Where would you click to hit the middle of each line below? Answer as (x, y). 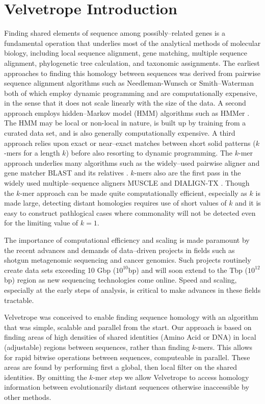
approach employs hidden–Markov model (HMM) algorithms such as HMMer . (127, 112)
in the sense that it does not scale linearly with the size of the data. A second (125, 103)
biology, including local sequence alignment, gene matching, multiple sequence (126, 53)
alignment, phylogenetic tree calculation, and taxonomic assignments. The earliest (132, 62)
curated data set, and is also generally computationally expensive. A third (120, 133)
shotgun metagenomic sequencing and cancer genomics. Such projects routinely (128, 260)
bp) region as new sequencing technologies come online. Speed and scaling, (121, 280)
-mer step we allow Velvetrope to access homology (171, 377)
